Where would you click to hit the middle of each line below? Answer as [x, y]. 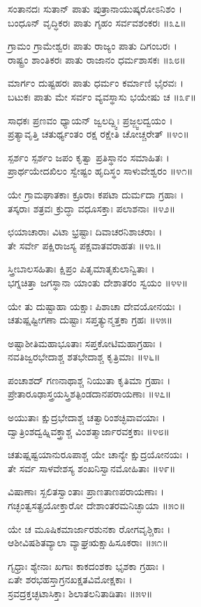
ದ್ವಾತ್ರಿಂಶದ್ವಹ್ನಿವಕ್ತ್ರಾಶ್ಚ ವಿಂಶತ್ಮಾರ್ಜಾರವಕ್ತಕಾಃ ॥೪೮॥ [89, 431]
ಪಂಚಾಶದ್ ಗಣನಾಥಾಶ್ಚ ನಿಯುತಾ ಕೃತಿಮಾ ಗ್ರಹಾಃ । [89, 380]
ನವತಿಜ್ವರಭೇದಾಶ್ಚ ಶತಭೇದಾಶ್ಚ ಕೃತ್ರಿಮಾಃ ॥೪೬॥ [84, 357]
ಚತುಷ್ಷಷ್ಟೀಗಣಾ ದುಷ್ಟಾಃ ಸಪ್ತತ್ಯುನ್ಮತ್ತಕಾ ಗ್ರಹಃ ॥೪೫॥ [90, 320]
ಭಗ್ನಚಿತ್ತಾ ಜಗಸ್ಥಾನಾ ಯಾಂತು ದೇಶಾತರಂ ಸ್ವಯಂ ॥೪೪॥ [98, 282]
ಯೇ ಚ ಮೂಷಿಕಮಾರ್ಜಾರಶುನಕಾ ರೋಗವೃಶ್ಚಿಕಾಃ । [89, 528]
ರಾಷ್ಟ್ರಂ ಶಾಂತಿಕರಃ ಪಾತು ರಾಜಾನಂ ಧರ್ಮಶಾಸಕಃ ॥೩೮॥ [97, 59]
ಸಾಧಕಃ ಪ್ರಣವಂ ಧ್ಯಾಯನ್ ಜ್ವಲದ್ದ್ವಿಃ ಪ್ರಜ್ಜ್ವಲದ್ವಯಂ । [90, 120]
